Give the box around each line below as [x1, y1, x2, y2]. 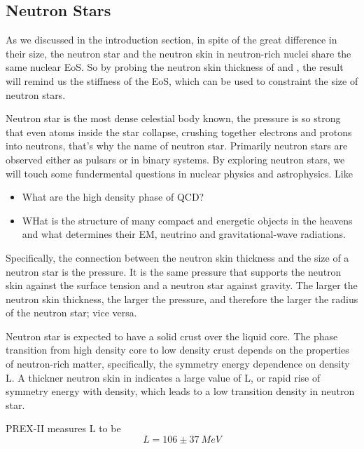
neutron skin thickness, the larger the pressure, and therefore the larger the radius [6, 291, 358, 306]
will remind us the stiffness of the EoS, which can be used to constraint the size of [6, 73, 358, 88]
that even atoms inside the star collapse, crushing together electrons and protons [6, 124, 352, 139]
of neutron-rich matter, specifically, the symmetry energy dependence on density [6, 356, 350, 371]
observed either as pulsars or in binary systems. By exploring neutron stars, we [6, 152, 345, 166]
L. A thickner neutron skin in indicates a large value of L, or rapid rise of [6, 370, 321, 384]
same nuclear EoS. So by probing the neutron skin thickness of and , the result [6, 60, 344, 74]
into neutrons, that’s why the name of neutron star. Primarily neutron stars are [6, 138, 348, 153]
